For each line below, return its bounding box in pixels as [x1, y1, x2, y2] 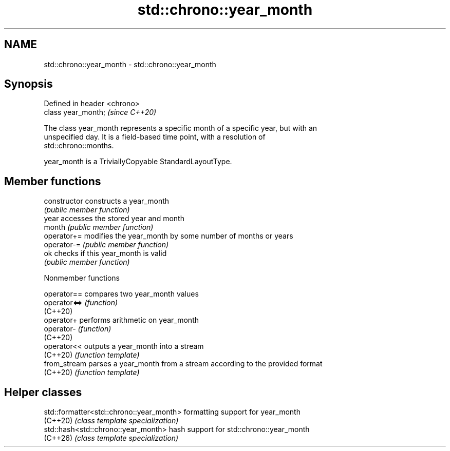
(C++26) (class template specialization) [44, 434, 179, 443]
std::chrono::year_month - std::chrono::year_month [44, 60, 216, 69]
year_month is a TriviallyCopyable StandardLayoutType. [44, 157, 232, 166]
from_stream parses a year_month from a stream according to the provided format [44, 359, 323, 368]
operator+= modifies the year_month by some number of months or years [44, 231, 293, 241]
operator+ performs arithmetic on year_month [44, 316, 199, 325]
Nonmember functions [44, 273, 120, 283]
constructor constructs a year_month [44, 197, 170, 206]
